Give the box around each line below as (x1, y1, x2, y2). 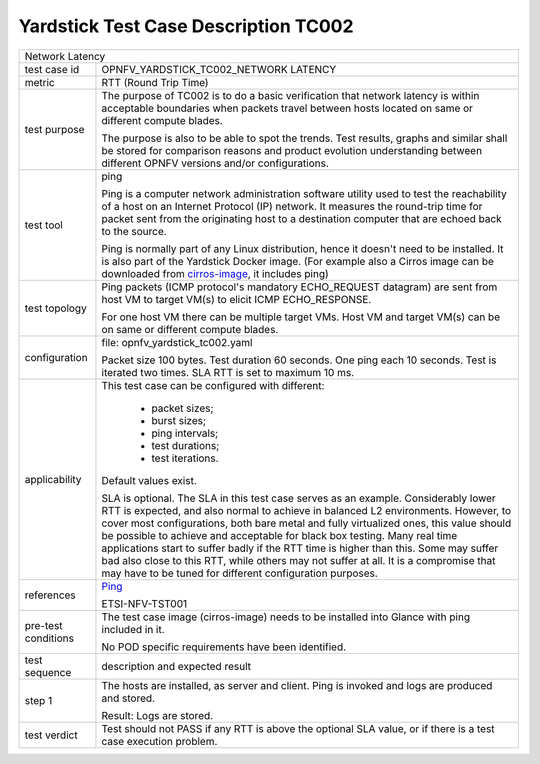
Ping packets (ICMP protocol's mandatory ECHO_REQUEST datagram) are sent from (101, 280, 498, 294)
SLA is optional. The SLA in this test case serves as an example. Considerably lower (101, 491, 497, 505)
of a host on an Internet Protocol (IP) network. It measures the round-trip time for (101, 199, 483, 213)
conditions (24, 631, 75, 645)
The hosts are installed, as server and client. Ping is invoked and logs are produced (101, 678, 493, 692)
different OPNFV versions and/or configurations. (101, 156, 329, 170)
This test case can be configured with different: (101, 378, 325, 392)
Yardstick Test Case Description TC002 (18, 15, 354, 37)
